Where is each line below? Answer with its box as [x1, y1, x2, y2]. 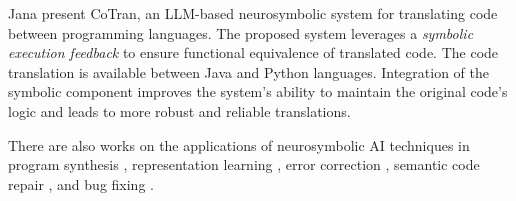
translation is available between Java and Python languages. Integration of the [8, 61, 489, 82]
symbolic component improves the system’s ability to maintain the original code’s [8, 81, 508, 102]
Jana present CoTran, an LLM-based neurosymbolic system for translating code [8, 3, 498, 23]
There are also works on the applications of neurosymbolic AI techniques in [8, 134, 470, 155]
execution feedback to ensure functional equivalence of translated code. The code [8, 42, 499, 63]
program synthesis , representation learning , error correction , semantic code [8, 154, 480, 175]
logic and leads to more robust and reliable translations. [8, 100, 351, 121]
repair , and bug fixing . [8, 173, 154, 194]
